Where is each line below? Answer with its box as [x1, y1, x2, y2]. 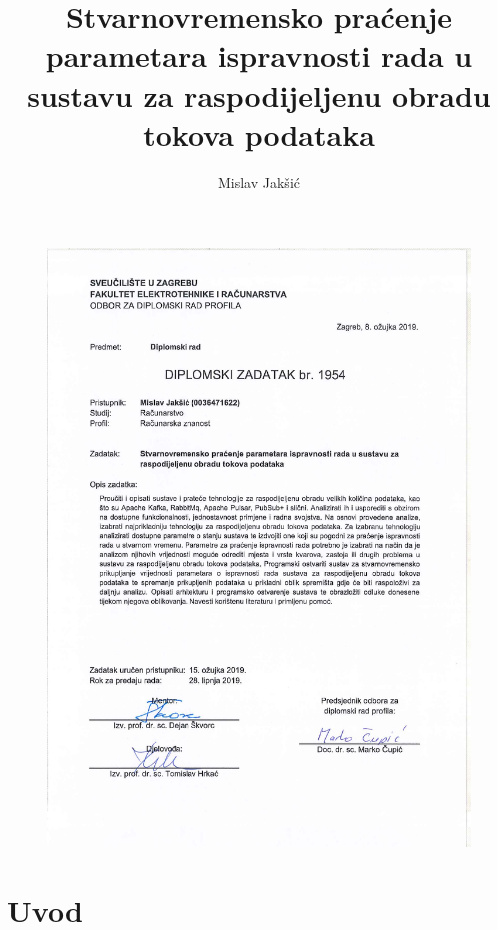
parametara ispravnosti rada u [45, 35, 473, 76]
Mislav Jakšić [217, 171, 300, 192]
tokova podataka [143, 113, 375, 154]
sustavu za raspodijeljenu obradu [27, 74, 491, 115]
